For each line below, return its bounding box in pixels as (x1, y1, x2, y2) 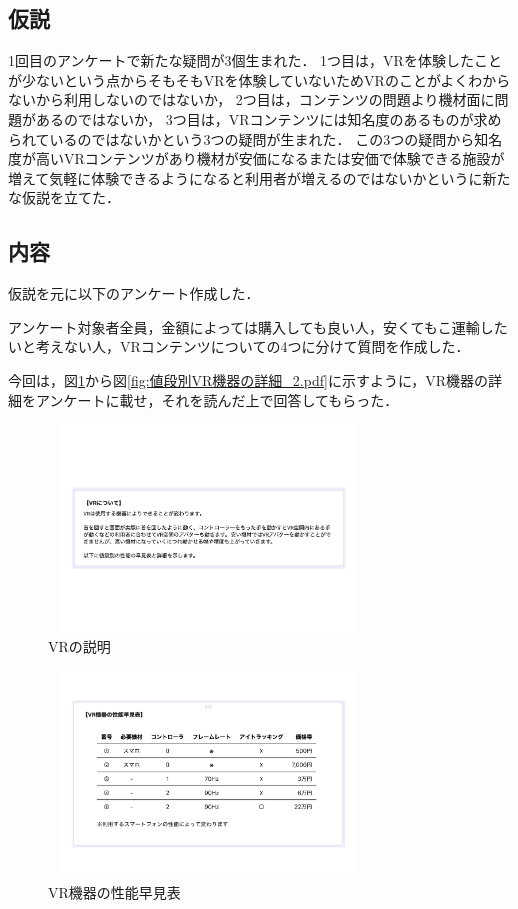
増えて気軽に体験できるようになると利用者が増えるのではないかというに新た (8, 167, 511, 188)
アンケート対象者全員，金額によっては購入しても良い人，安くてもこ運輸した (8, 316, 508, 337)
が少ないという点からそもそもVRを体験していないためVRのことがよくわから (8, 69, 511, 90)
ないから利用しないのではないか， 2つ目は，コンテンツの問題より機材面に (8, 89, 495, 110)
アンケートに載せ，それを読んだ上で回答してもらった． (35, 389, 399, 410)
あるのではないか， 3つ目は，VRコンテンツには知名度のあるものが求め (35, 108, 502, 129)
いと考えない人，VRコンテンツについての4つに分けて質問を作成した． (8, 336, 470, 357)
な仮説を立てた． (8, 187, 120, 208)
